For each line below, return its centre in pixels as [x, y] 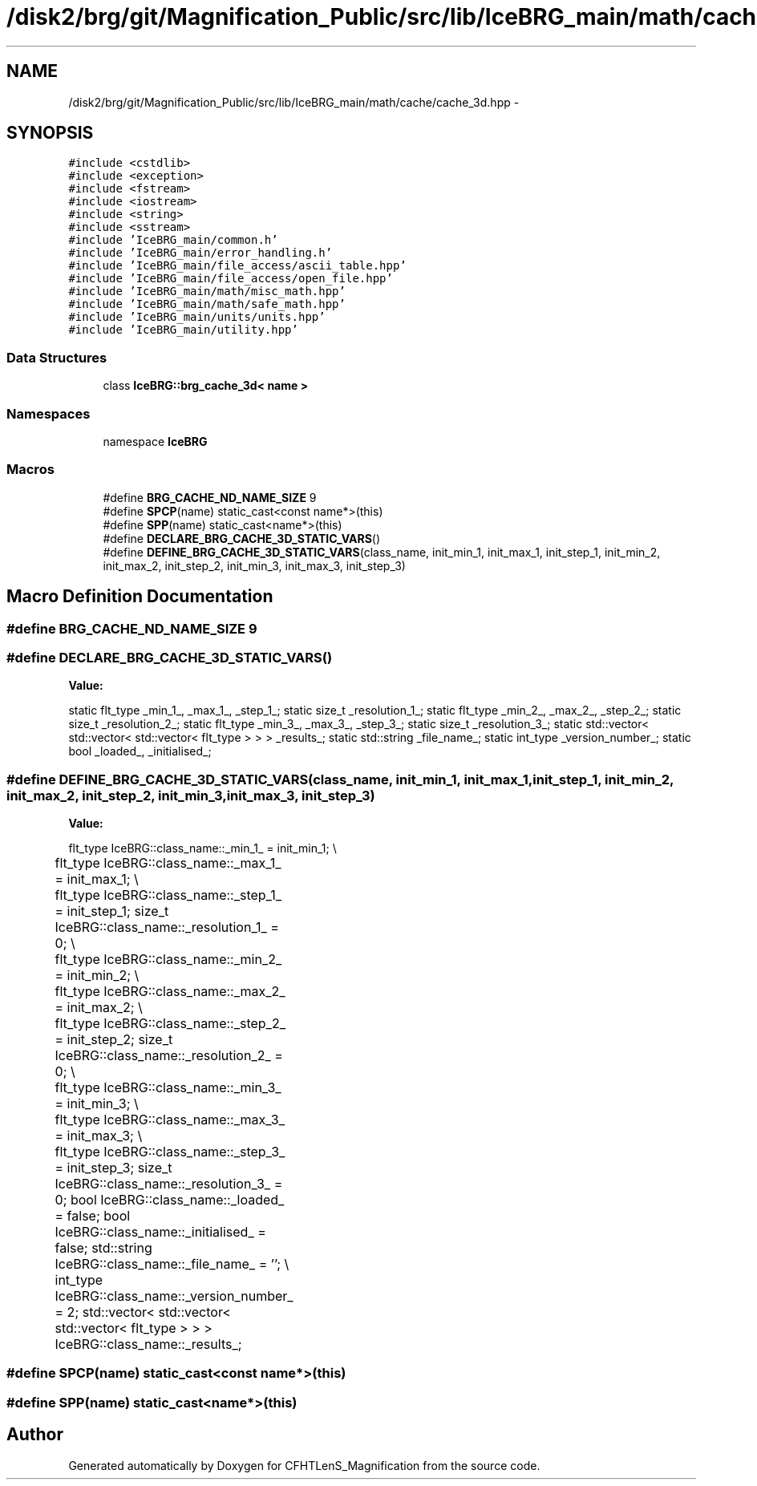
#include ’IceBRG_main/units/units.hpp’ [197, 317]
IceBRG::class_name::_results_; [148, 1344]
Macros [30, 470]
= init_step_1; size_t [112, 911]
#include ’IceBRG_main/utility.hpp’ [183, 330]
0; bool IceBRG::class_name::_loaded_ [170, 1200]
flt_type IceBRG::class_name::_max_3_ [170, 1120]
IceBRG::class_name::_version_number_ [174, 1296]
